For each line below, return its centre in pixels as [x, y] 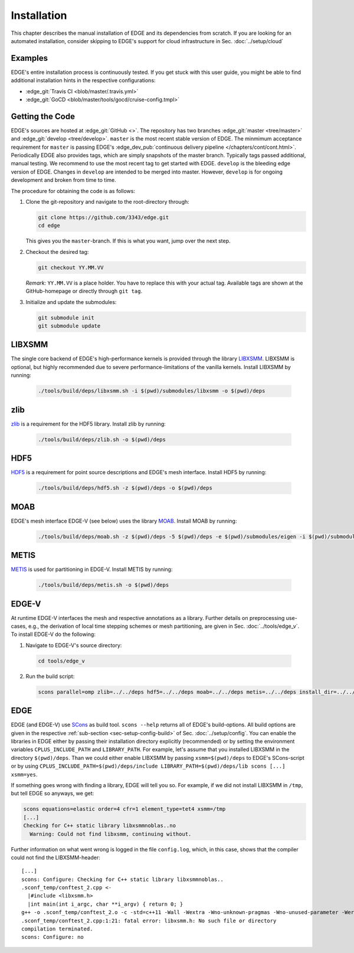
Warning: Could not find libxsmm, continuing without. [111, 834]
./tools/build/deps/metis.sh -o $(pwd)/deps [104, 585]
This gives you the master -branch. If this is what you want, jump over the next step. [128, 241]
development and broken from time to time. [63, 180]
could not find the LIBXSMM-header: [55, 857]
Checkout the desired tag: [57, 252]
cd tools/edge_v [62, 661]
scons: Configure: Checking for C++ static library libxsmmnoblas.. [122, 879]
